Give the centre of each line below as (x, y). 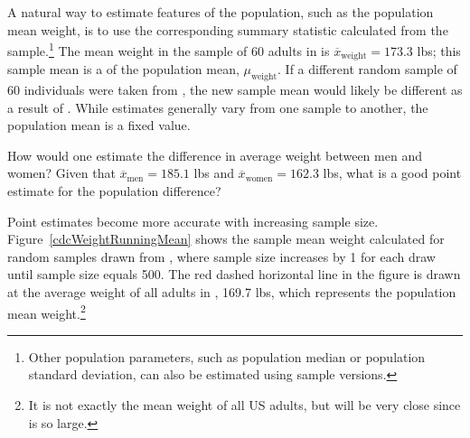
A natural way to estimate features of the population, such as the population (221, 12)
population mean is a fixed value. (99, 125)
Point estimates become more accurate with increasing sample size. (193, 221)
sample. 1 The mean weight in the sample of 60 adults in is (169, 49)
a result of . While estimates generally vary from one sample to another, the (218, 107)
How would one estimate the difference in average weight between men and (215, 155)
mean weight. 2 (47, 312)
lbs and (214, 173)
